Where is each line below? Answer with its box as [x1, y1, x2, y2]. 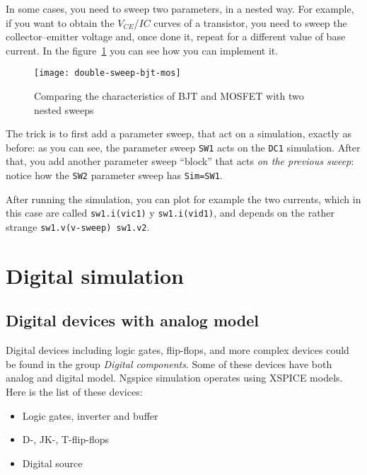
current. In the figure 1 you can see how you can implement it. [6, 42, 279, 57]
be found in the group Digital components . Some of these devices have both [6, 356, 332, 371]
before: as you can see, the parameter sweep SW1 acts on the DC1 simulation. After [6, 139, 361, 154]
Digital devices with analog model [6, 309, 260, 331]
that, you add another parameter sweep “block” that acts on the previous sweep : [6, 154, 354, 168]
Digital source [22, 455, 83, 470]
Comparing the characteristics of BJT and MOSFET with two [34, 88, 304, 103]
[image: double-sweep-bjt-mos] [34, 68, 181, 79]
